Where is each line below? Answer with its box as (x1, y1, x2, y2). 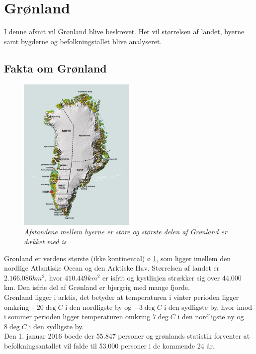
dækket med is (24, 236, 67, 246)
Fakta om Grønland (4, 60, 107, 75)
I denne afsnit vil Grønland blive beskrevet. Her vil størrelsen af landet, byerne (4, 26, 245, 37)
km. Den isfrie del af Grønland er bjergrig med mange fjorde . (4, 282, 190, 292)
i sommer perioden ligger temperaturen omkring (4, 311, 151, 322)
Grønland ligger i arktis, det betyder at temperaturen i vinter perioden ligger (4, 291, 239, 302)
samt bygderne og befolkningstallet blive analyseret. (4, 36, 162, 46)
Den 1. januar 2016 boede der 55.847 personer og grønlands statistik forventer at (4, 331, 250, 341)
